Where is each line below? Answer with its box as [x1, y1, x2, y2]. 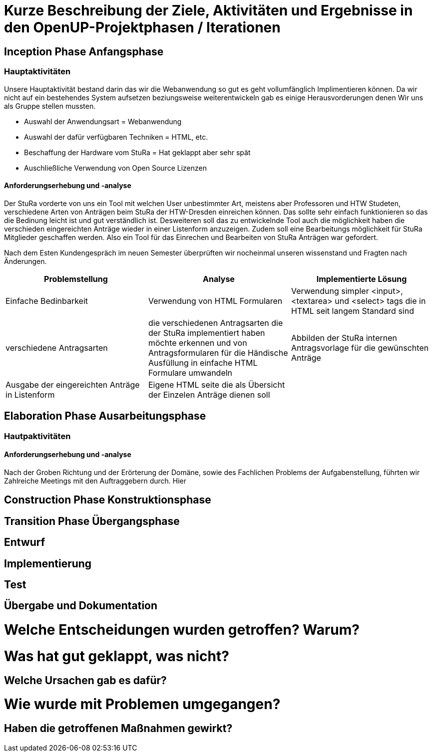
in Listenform [5, 389, 55, 400]
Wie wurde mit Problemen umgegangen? [4, 696, 281, 713]
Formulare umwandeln [148, 367, 233, 378]
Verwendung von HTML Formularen [148, 295, 283, 306]
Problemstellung [44, 273, 108, 284]
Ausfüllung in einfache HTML [148, 357, 258, 368]
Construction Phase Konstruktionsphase [4, 494, 211, 506]
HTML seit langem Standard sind [291, 305, 414, 316]
